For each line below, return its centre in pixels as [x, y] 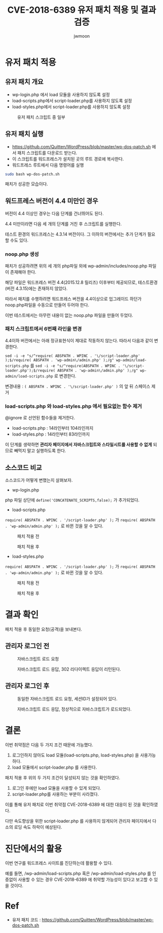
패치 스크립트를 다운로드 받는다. [47, 153]
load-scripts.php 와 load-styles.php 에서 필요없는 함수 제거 [73, 406]
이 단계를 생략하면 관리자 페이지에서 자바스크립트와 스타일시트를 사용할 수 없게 [79, 445]
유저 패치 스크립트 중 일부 [41, 117]
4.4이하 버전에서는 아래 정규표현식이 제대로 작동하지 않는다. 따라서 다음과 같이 [79, 340]
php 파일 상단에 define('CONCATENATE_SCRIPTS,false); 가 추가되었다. [72, 500]
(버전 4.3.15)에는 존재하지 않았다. [36, 288]
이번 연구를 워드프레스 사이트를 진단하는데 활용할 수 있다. [59, 863]
